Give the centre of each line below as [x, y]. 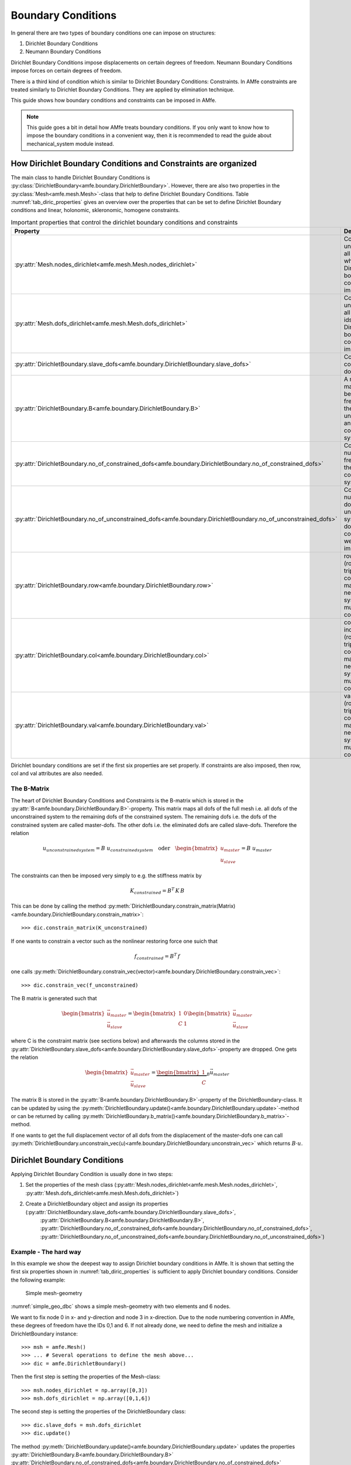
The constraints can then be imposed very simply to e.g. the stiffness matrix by [106, 875]
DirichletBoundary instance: [44, 1334]
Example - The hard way [46, 1252]
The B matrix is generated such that [54, 999]
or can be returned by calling [46, 1116]
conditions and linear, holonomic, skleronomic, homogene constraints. [95, 210]
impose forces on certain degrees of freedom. [66, 71]
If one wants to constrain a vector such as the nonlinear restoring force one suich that [114, 941]
